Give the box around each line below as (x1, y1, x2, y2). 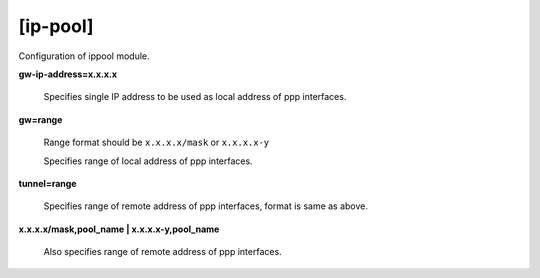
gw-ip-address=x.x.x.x (18, 68, 118, 80)
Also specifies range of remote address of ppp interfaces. (43, 246, 282, 258)
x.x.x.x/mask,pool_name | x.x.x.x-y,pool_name (18, 223, 220, 235)
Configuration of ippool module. (18, 50, 150, 62)
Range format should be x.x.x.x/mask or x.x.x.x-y (43, 136, 270, 149)
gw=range (18, 113, 63, 125)
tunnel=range (18, 177, 77, 189)
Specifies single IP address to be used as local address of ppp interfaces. (43, 91, 347, 103)
